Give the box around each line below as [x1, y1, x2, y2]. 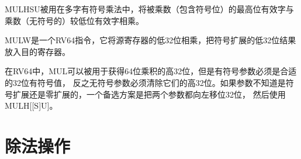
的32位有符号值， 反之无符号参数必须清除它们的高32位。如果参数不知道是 [5, 76, 286, 88]
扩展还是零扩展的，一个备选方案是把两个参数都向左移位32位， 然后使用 [12, 88, 286, 100]
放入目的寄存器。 [5, 45, 70, 57]
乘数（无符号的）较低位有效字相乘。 [5, 14, 144, 26]
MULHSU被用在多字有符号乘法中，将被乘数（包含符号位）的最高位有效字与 [5, 3, 294, 15]
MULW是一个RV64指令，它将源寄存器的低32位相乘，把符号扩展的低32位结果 [5, 34, 296, 46]
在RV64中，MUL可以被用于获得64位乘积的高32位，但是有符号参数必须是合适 [5, 65, 297, 77]
